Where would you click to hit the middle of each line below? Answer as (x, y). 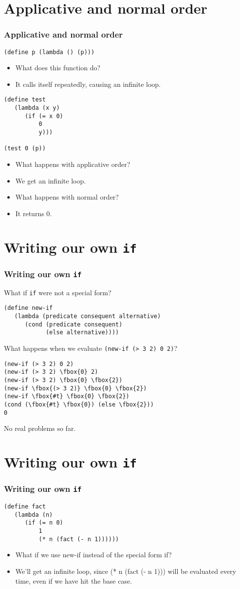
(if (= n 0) (44, 523)
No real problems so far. (40, 428)
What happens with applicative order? (73, 164)
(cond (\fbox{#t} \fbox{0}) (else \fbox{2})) (79, 404)
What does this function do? (58, 68)
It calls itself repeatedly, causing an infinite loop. (88, 84)
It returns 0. (34, 213)
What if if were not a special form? (58, 292)
